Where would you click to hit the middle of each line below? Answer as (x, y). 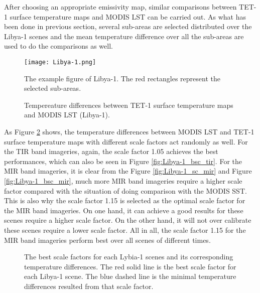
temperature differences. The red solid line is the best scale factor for (130, 266)
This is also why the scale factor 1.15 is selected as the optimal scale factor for (125, 200)
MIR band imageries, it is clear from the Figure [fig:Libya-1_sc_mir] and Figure (128, 171)
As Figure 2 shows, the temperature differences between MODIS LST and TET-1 (129, 131)
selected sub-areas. (53, 88)
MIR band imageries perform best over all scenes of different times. (107, 240)
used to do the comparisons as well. (58, 46)
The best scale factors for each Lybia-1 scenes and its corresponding (129, 257)
